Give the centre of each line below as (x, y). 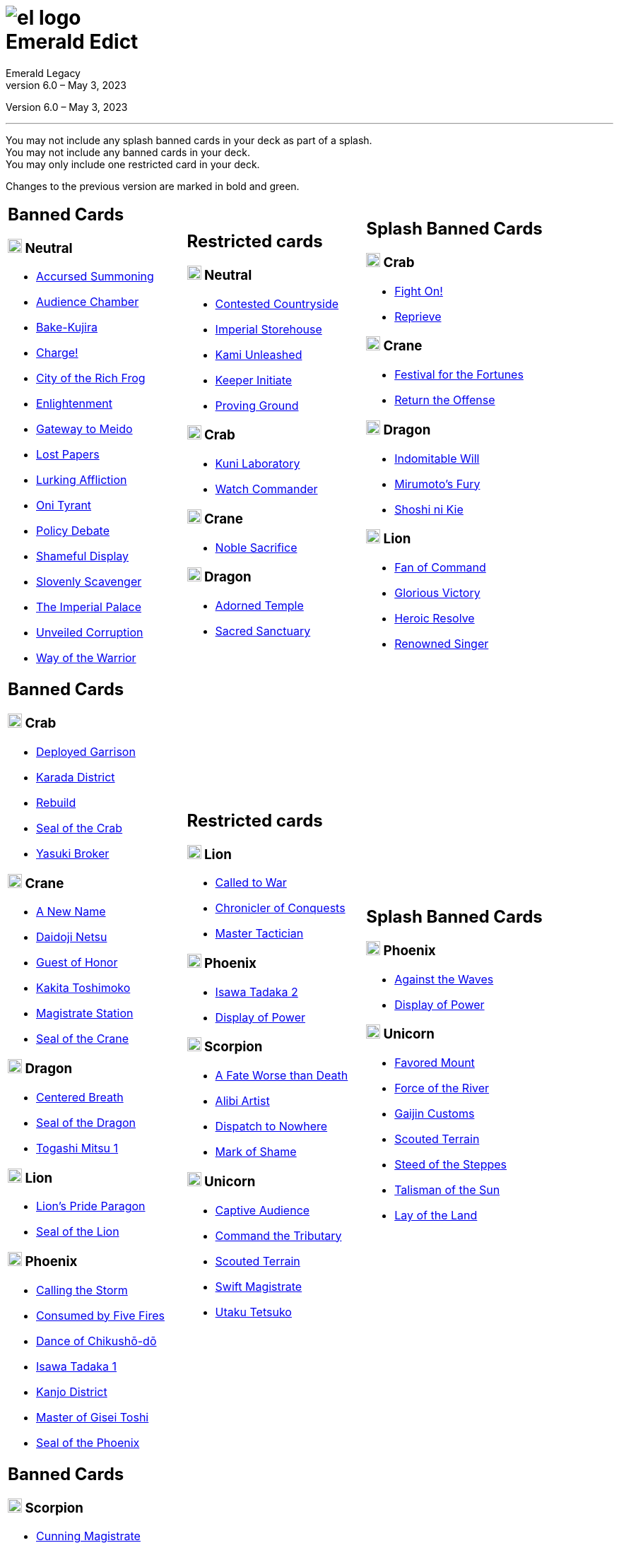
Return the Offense (445, 400)
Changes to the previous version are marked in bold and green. (153, 186)
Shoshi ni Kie (429, 509)
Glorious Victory (437, 593)
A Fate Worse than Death (282, 1076)
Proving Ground (257, 405)
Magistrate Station (85, 1013)
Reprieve (418, 316)
